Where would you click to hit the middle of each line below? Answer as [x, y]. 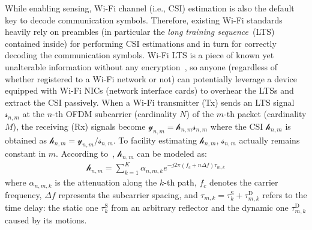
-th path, [180, 182]
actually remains [269, 140]
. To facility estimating [155, 140]
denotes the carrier [244, 182]
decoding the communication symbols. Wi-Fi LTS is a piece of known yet [139, 55]
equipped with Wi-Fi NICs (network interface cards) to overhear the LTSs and [149, 90]
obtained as [26, 140]
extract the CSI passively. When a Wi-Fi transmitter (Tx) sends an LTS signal [150, 102]
